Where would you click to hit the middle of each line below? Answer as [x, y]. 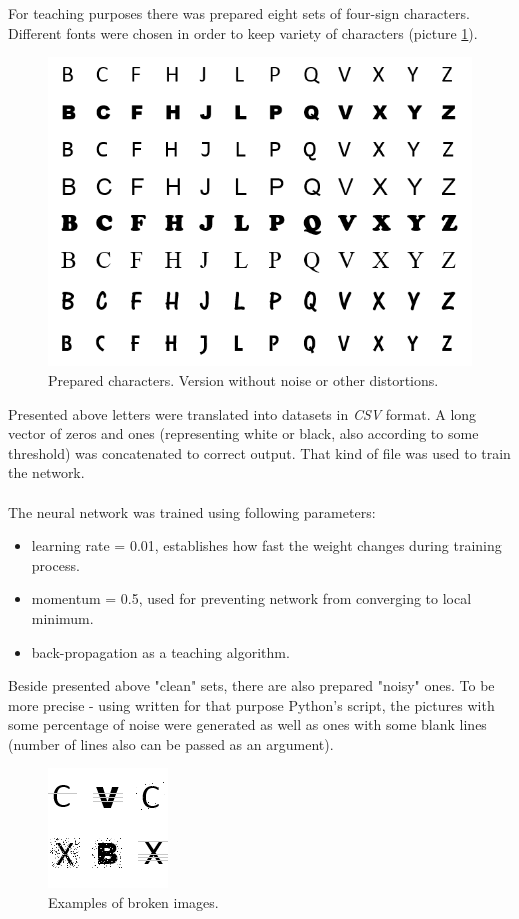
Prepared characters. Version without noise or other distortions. [243, 379]
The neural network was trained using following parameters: [192, 511]
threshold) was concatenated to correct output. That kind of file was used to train [259, 452]
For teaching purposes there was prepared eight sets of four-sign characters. [239, 13]
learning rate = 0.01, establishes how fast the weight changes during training [266, 545]
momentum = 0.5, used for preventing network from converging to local [251, 598]
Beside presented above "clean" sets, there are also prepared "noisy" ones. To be [251, 685]
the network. [46, 472]
